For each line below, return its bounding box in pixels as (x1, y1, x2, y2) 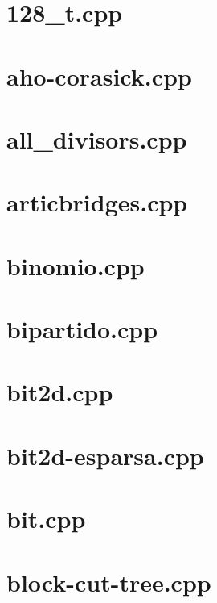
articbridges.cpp (6, 186, 188, 219)
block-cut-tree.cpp (6, 565, 211, 598)
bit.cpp (6, 502, 86, 535)
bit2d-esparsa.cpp (6, 438, 204, 471)
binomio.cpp (6, 249, 145, 282)
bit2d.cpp (6, 375, 113, 408)
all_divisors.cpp (6, 122, 187, 155)
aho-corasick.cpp (6, 59, 192, 92)
